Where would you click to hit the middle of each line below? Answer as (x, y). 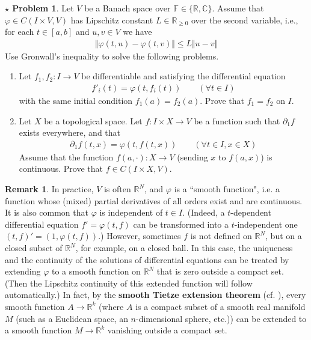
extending (23, 271)
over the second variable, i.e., (245, 20)
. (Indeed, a (204, 212)
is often (117, 189)
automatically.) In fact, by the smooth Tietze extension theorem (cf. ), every (155, 295)
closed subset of (34, 247)
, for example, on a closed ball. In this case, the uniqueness (184, 247)
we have (137, 32)
